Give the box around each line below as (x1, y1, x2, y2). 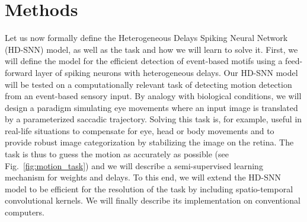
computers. (5, 206, 45, 218)
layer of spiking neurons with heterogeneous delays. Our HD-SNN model (35, 66, 298, 78)
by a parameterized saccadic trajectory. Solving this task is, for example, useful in (5, 113, 302, 125)
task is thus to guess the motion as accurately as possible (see (5, 148, 229, 160)
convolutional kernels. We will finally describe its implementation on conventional (5, 194, 300, 207)
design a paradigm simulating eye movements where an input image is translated (5, 101, 298, 113)
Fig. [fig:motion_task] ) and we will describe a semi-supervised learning (5, 159, 263, 172)
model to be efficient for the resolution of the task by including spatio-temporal (5, 182, 293, 195)
